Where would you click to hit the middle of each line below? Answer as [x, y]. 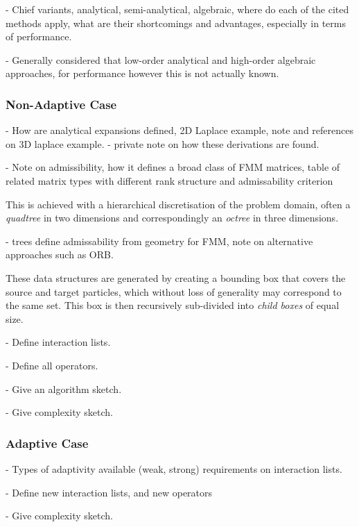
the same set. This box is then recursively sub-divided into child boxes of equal [173, 305]
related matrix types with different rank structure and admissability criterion [169, 180]
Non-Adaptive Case [61, 104]
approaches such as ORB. [60, 254]
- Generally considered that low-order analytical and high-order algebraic [161, 59]
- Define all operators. [52, 365]
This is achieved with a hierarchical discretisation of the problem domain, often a [178, 204]
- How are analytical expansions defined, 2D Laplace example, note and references [179, 130]
